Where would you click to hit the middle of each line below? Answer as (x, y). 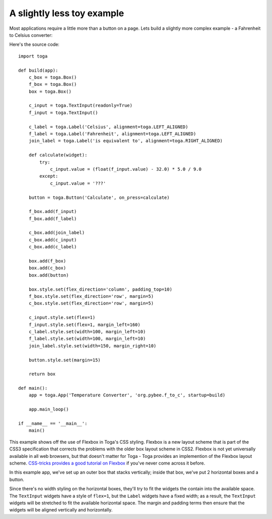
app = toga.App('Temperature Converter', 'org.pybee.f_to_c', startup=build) (127, 395)
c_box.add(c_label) (53, 247)
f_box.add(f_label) (53, 219)
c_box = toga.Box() (53, 77)
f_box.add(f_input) (53, 212)
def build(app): (38, 70)
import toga (33, 56)
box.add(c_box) (47, 268)
